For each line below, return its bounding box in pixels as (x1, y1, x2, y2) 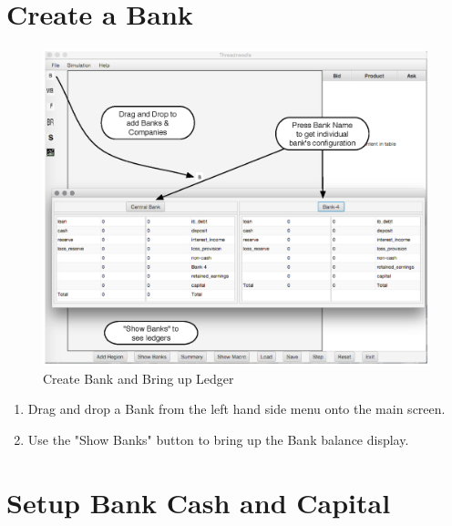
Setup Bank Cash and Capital (6, 483, 391, 521)
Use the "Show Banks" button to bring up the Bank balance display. (27, 429, 409, 449)
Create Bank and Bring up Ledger (43, 368, 234, 387)
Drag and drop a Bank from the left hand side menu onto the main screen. (27, 399, 446, 418)
